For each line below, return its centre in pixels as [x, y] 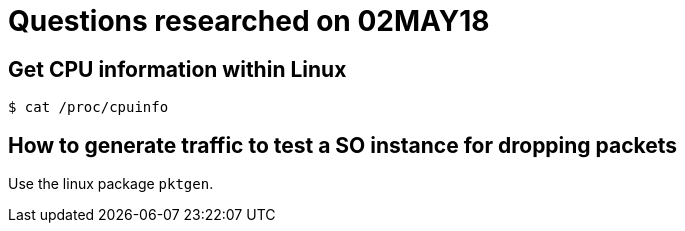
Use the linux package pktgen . [111, 184]
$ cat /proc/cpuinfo [88, 107]
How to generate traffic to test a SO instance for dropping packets [343, 145]
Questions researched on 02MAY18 [249, 21]
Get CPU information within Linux [177, 69]
